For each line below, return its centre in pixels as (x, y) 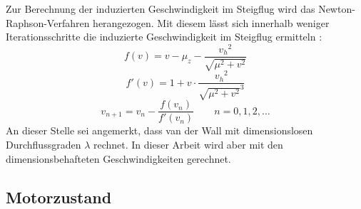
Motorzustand (59, 197)
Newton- (337, 9)
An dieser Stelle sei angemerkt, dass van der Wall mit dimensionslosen (159, 130)
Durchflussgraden (44, 144)
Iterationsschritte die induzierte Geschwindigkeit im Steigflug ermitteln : (164, 37)
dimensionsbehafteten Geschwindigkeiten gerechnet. (118, 158)
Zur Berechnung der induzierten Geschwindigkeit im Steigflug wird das (161, 9)
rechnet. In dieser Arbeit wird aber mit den (188, 144)
